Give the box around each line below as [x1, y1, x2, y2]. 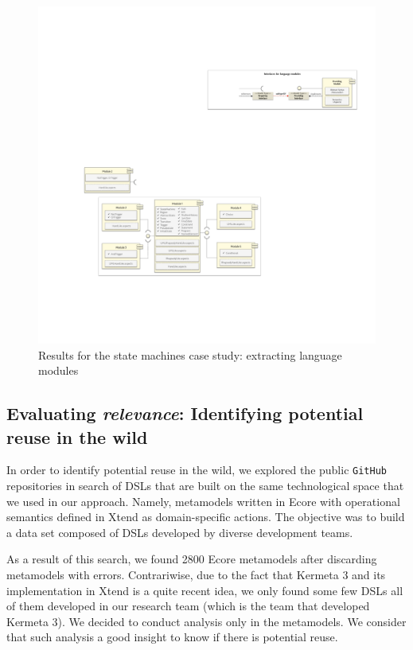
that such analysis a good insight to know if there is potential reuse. [6, 629, 338, 645]
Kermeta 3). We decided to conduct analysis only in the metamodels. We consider [6, 613, 407, 629]
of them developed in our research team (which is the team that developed [6, 597, 370, 614]
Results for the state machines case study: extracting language [38, 346, 342, 363]
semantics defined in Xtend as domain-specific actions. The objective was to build [6, 508, 405, 525]
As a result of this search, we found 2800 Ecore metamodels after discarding [6, 551, 377, 567]
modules [38, 362, 79, 379]
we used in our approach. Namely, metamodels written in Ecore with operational [6, 492, 400, 509]
